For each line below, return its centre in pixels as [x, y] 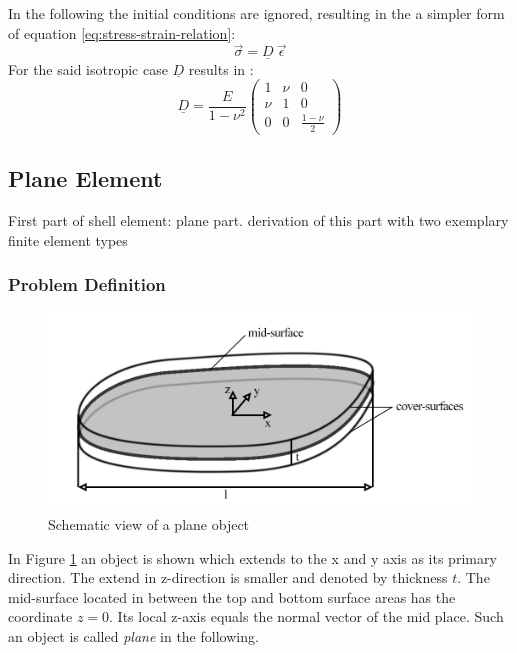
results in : [221, 68]
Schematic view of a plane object [149, 523]
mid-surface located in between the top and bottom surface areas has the [232, 596]
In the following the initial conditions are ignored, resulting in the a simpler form [256, 13]
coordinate [40, 616]
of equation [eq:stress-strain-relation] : [122, 32]
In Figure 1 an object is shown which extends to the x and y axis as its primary [252, 557]
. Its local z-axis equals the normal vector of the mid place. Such [306, 616]
